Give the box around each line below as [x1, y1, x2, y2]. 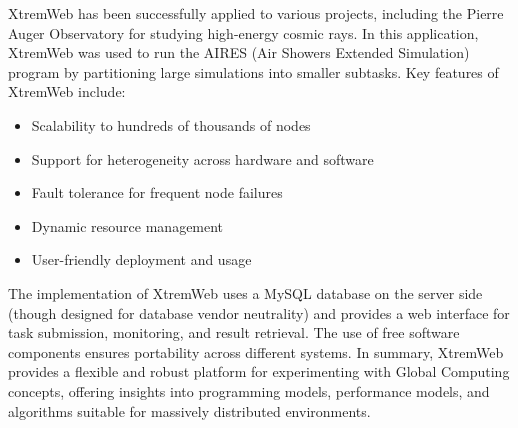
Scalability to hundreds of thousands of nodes [31, 114, 311, 135]
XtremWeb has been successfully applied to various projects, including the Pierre [8, 3, 504, 23]
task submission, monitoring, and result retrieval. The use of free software [8, 322, 460, 343]
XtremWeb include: [8, 81, 126, 102]
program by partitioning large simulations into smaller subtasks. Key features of [8, 61, 499, 82]
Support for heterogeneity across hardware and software [31, 148, 374, 169]
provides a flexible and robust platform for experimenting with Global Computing [8, 361, 510, 382]
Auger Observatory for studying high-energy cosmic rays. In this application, [8, 22, 479, 43]
